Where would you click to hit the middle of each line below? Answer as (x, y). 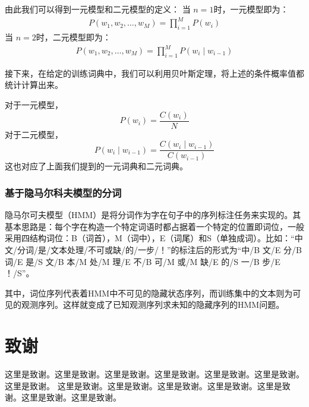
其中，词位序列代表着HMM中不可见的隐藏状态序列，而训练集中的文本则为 (149, 293)
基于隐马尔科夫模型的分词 (63, 192)
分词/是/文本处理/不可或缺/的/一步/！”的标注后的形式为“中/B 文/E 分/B (159, 249)
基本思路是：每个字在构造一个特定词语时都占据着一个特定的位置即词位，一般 (154, 226)
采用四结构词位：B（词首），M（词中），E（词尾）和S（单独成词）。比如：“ (150, 238)
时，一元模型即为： (251, 9)
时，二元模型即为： (73, 37)
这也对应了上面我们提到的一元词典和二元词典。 (96, 166)
